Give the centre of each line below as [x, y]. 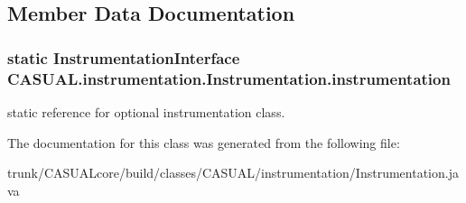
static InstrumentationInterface [124, 57]
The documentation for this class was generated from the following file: [204, 142]
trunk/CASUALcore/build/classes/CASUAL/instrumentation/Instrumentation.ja [233, 173]
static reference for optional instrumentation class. [146, 111]
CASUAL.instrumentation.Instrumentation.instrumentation [229, 78]
